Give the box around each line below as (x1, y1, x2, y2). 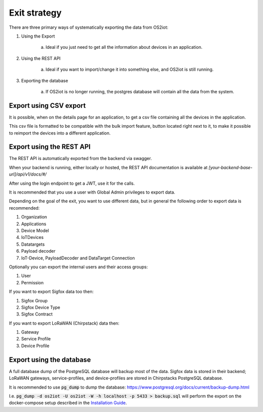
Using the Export (21, 33, 56, 39)
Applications (21, 221, 46, 227)
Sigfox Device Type (21, 304, 60, 310)
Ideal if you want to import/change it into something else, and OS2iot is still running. (45, 66, 214, 73)
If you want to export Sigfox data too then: (9, 289, 94, 294)
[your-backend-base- (208, 164, 253, 170)
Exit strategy (9, 7, 62, 18)
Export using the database (9, 355, 91, 364)
